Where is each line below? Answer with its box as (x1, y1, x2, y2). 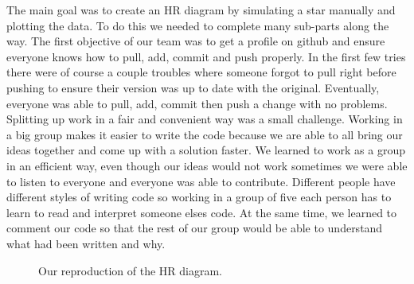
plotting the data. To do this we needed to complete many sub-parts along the (6, 17, 389, 33)
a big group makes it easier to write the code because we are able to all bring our (6, 126, 403, 142)
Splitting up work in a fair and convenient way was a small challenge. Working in (6, 111, 403, 127)
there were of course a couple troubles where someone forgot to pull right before (6, 64, 396, 80)
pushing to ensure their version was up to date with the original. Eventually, (6, 79, 380, 95)
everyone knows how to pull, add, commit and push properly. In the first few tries (6, 48, 406, 64)
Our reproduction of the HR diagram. (38, 262, 222, 278)
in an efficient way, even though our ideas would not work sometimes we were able (6, 157, 408, 173)
